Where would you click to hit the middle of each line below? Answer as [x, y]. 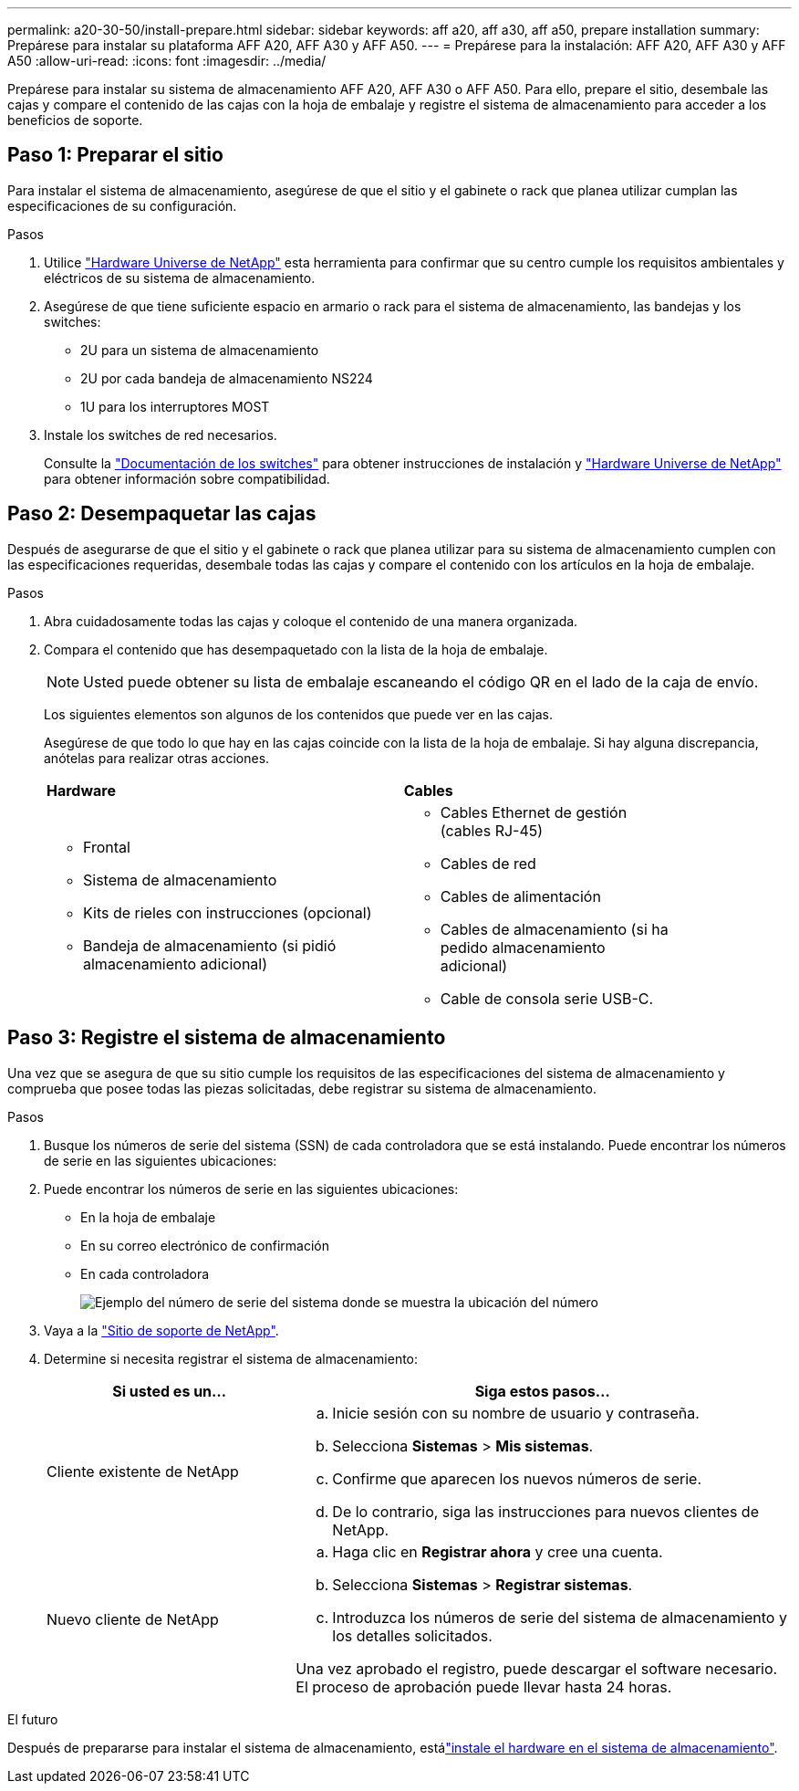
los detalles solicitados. [412, 1635]
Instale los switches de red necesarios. [161, 435]
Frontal [107, 847]
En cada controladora [145, 1273]
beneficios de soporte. [75, 120]
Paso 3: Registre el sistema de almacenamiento [227, 1038]
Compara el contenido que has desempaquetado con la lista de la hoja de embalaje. [296, 649]
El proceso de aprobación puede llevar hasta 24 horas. [484, 1686]
